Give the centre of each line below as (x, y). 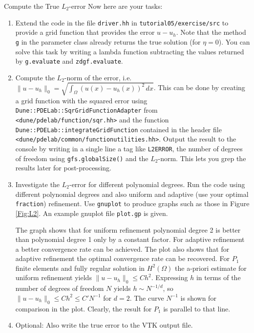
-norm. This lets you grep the (202, 158)
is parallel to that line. (197, 308)
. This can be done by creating (199, 87)
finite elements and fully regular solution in (80, 268)
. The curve (147, 297)
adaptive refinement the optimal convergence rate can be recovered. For (123, 258)
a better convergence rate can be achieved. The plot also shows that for (122, 249)
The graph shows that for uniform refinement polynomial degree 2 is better (128, 229)
